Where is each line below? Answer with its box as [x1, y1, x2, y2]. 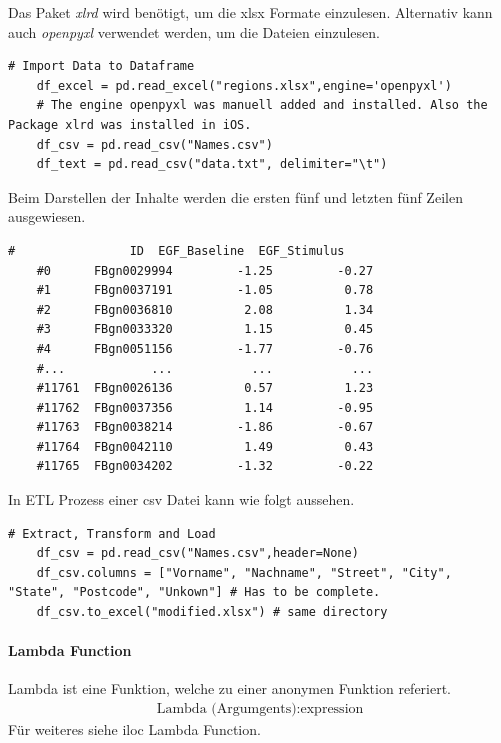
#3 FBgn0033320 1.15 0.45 [36, 322, 374, 337]
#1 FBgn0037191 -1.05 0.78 [36, 283, 374, 298]
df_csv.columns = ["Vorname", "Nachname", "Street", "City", [36, 565, 452, 580]
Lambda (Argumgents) [156, 702, 297, 717]
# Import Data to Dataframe [8, 59, 195, 74]
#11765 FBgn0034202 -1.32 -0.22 [36, 459, 374, 474]
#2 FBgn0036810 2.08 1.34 [36, 302, 374, 317]
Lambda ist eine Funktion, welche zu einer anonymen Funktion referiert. [8, 678, 452, 699]
